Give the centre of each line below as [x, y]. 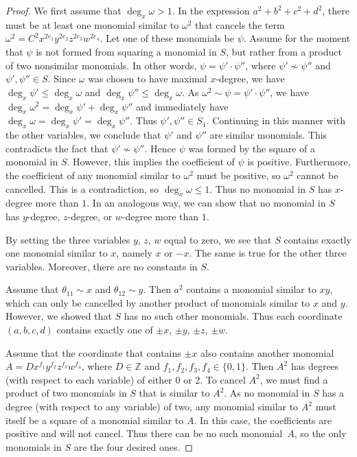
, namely [134, 253]
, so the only [320, 433]
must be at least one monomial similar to [92, 24]
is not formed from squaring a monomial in [126, 51]
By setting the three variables [68, 239]
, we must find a [294, 379]
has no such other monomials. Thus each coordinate [233, 316]
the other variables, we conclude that [83, 135]
